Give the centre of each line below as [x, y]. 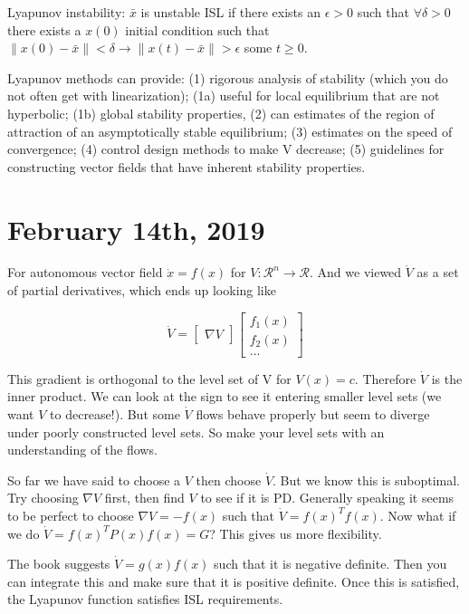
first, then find [144, 498]
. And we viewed [356, 272]
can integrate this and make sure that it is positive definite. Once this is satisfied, [234, 581]
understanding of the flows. [82, 450]
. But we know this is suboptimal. [366, 480]
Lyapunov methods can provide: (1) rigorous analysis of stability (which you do [228, 77]
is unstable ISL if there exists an [231, 12]
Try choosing [43, 498]
